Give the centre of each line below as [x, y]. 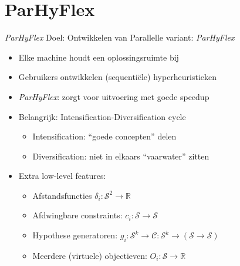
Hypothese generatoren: [75, 235]
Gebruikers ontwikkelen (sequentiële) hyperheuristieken [118, 77]
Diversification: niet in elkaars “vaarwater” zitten [121, 156]
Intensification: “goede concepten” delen [104, 136]
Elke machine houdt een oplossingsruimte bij [99, 57]
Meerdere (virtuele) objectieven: [90, 255]
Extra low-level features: [62, 176]
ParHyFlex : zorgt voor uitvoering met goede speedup [114, 96]
